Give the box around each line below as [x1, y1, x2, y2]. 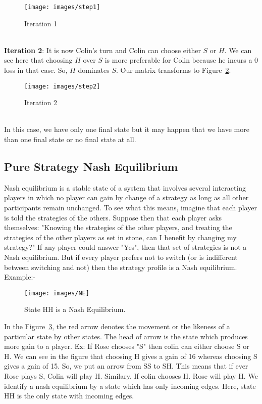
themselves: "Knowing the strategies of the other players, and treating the [4, 222, 232, 233]
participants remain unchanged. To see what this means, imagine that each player [4, 202, 257, 213]
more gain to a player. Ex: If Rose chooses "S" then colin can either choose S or [4, 341, 249, 351]
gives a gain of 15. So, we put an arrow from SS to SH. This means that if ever [4, 361, 248, 371]
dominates [78, 65, 110, 75]
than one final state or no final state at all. [4, 134, 136, 145]
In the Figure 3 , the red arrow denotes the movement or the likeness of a [4, 321, 230, 332]
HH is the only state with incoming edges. [4, 390, 134, 401]
